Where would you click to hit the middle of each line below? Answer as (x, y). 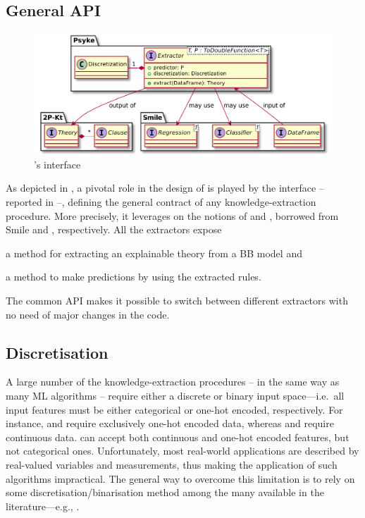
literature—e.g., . (43, 506)
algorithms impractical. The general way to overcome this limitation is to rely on (180, 478)
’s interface (57, 164)
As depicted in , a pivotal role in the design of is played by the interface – (165, 188)
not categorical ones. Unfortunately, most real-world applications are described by (182, 451)
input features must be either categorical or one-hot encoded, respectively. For (174, 409)
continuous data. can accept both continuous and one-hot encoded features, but (178, 437)
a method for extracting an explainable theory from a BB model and (154, 253)
